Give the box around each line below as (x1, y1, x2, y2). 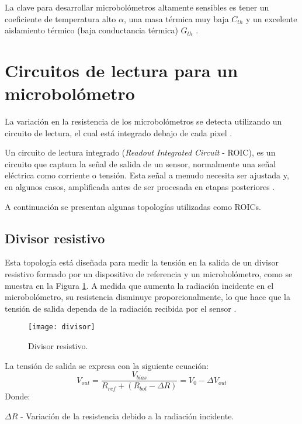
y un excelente (245, 12, 297, 25)
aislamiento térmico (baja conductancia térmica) (5, 24, 178, 36)
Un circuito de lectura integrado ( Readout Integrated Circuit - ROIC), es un (5, 146, 276, 158)
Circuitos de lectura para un (5, 58, 238, 82)
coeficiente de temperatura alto (5, 12, 116, 25)
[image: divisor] (28, 323, 95, 332)
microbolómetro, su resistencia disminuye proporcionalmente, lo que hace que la (5, 291, 290, 303)
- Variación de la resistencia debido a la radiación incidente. (20, 409, 234, 422)
